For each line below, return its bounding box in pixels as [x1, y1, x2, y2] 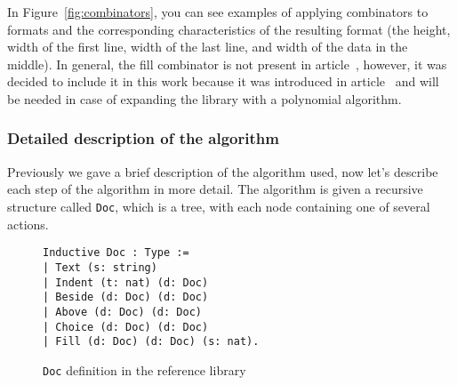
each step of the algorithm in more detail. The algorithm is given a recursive [7, 180, 423, 198]
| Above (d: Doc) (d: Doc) [43, 305, 202, 318]
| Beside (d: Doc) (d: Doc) [43, 291, 209, 304]
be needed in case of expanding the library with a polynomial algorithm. [7, 89, 402, 108]
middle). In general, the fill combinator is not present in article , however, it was [7, 54, 447, 73]
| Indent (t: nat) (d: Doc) [43, 276, 209, 289]
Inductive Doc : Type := [43, 246, 189, 260]
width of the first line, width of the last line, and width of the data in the [7, 37, 408, 56]
